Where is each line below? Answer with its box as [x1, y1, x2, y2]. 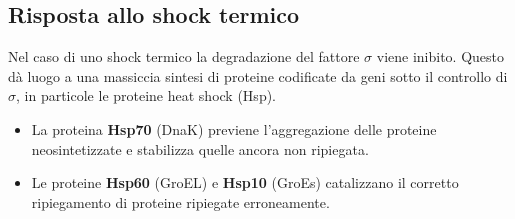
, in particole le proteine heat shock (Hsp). [16, 85, 277, 106]
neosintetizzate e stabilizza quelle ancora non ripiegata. [31, 138, 369, 159]
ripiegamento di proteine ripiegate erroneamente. [31, 191, 330, 212]
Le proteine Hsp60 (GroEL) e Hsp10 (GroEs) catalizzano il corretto [31, 172, 459, 193]
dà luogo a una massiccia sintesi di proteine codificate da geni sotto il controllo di [8, 65, 508, 86]
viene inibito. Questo [376, 46, 504, 67]
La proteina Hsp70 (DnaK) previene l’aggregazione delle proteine [31, 118, 437, 139]
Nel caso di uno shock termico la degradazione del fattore [8, 46, 360, 67]
